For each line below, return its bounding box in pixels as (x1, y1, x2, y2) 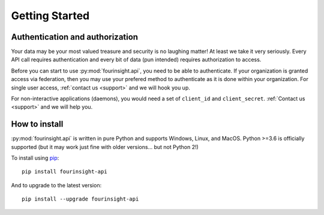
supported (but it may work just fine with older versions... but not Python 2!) (11, 143, 199, 150)
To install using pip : (11, 154, 59, 162)
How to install (11, 119, 64, 129)
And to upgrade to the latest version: (11, 181, 102, 189)
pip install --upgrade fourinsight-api (22, 196, 139, 202)
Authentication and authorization (11, 32, 138, 42)
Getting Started (11, 9, 90, 22)
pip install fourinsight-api (22, 168, 107, 175)
